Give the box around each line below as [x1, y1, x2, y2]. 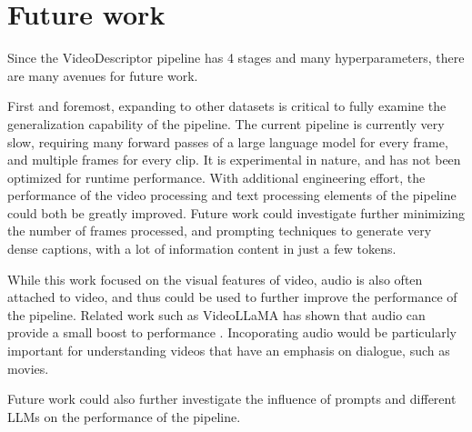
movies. [7, 358, 49, 377]
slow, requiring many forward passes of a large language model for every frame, [7, 132, 448, 151]
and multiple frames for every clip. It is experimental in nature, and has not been [7, 150, 461, 169]
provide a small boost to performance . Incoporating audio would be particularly [7, 323, 457, 342]
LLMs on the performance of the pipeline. [7, 407, 241, 426]
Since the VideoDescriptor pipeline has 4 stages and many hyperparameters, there [7, 48, 465, 67]
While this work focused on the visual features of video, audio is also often [7, 269, 423, 288]
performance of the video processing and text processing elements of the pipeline [7, 186, 457, 205]
